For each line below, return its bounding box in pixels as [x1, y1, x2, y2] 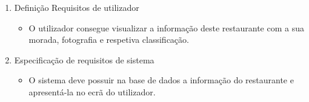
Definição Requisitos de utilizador [14, 1, 139, 13]
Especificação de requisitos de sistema [14, 53, 154, 66]
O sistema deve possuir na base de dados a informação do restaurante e [28, 74, 294, 86]
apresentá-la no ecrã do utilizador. [28, 85, 156, 98]
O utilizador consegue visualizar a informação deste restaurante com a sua [28, 21, 304, 34]
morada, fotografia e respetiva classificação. [28, 33, 189, 46]
